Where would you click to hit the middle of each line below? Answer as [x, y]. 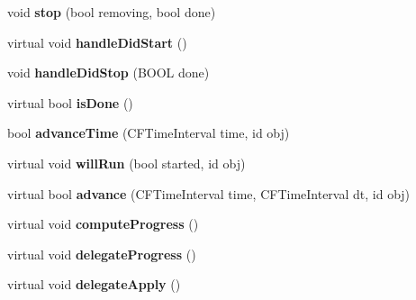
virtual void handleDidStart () [97, 42]
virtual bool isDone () [70, 102]
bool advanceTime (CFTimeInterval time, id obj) [149, 133]
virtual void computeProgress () [103, 224]
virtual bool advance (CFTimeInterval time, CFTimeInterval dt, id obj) [209, 193]
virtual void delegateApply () [94, 284]
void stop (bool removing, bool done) [112, 12]
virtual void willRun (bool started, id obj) [127, 163]
